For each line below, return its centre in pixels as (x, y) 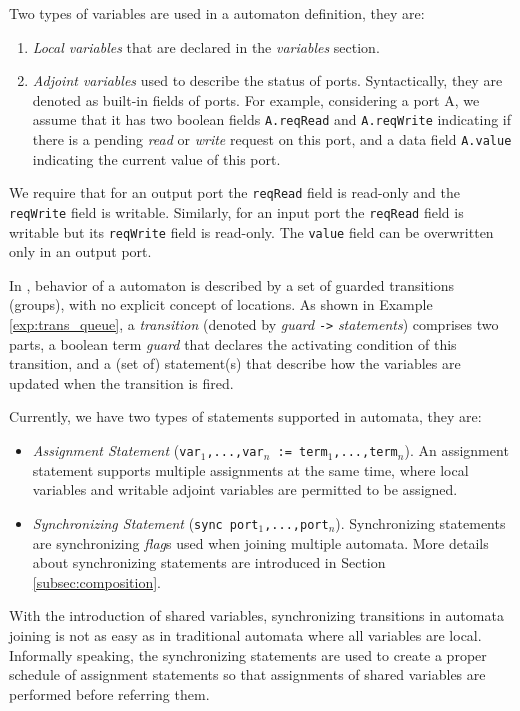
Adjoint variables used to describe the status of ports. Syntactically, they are (267, 80)
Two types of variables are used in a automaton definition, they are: (217, 13)
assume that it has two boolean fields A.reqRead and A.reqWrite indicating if (272, 119)
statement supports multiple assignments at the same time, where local (250, 469)
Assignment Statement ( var (116, 450)
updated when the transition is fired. (121, 382)
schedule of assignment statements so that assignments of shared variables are (247, 674)
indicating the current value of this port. (156, 158)
